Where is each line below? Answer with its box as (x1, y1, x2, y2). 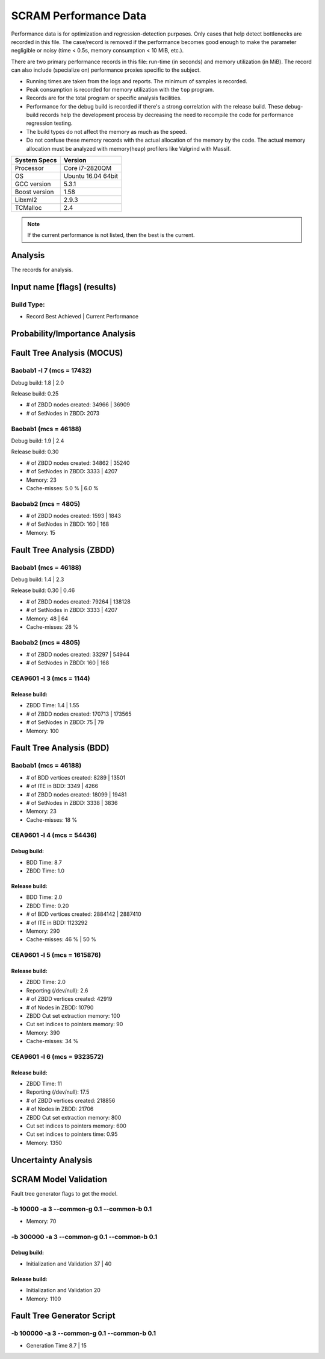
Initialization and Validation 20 (26, 1287, 101, 1294)
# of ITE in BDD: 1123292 (26, 919, 88, 926)
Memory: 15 (26, 529, 55, 536)
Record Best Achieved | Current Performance (26, 313, 138, 320)
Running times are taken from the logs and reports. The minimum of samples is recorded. (26, 77, 248, 84)
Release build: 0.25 (11, 390, 59, 397)
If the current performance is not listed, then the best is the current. (27, 232, 195, 239)
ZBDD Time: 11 (26, 1080, 63, 1088)
